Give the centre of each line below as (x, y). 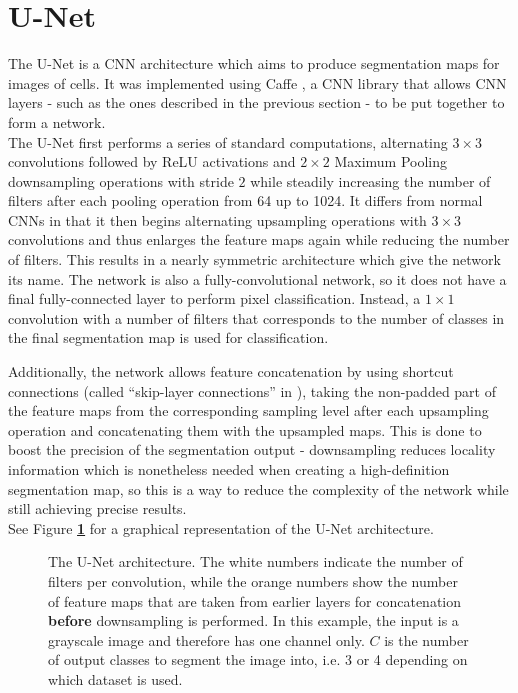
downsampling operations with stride (121, 180)
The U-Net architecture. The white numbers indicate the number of (255, 561)
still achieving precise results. (97, 508)
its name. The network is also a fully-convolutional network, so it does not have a (257, 278)
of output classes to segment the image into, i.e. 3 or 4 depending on (258, 659)
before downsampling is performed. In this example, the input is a (253, 620)
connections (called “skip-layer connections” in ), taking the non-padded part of (252, 390)
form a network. (57, 121)
